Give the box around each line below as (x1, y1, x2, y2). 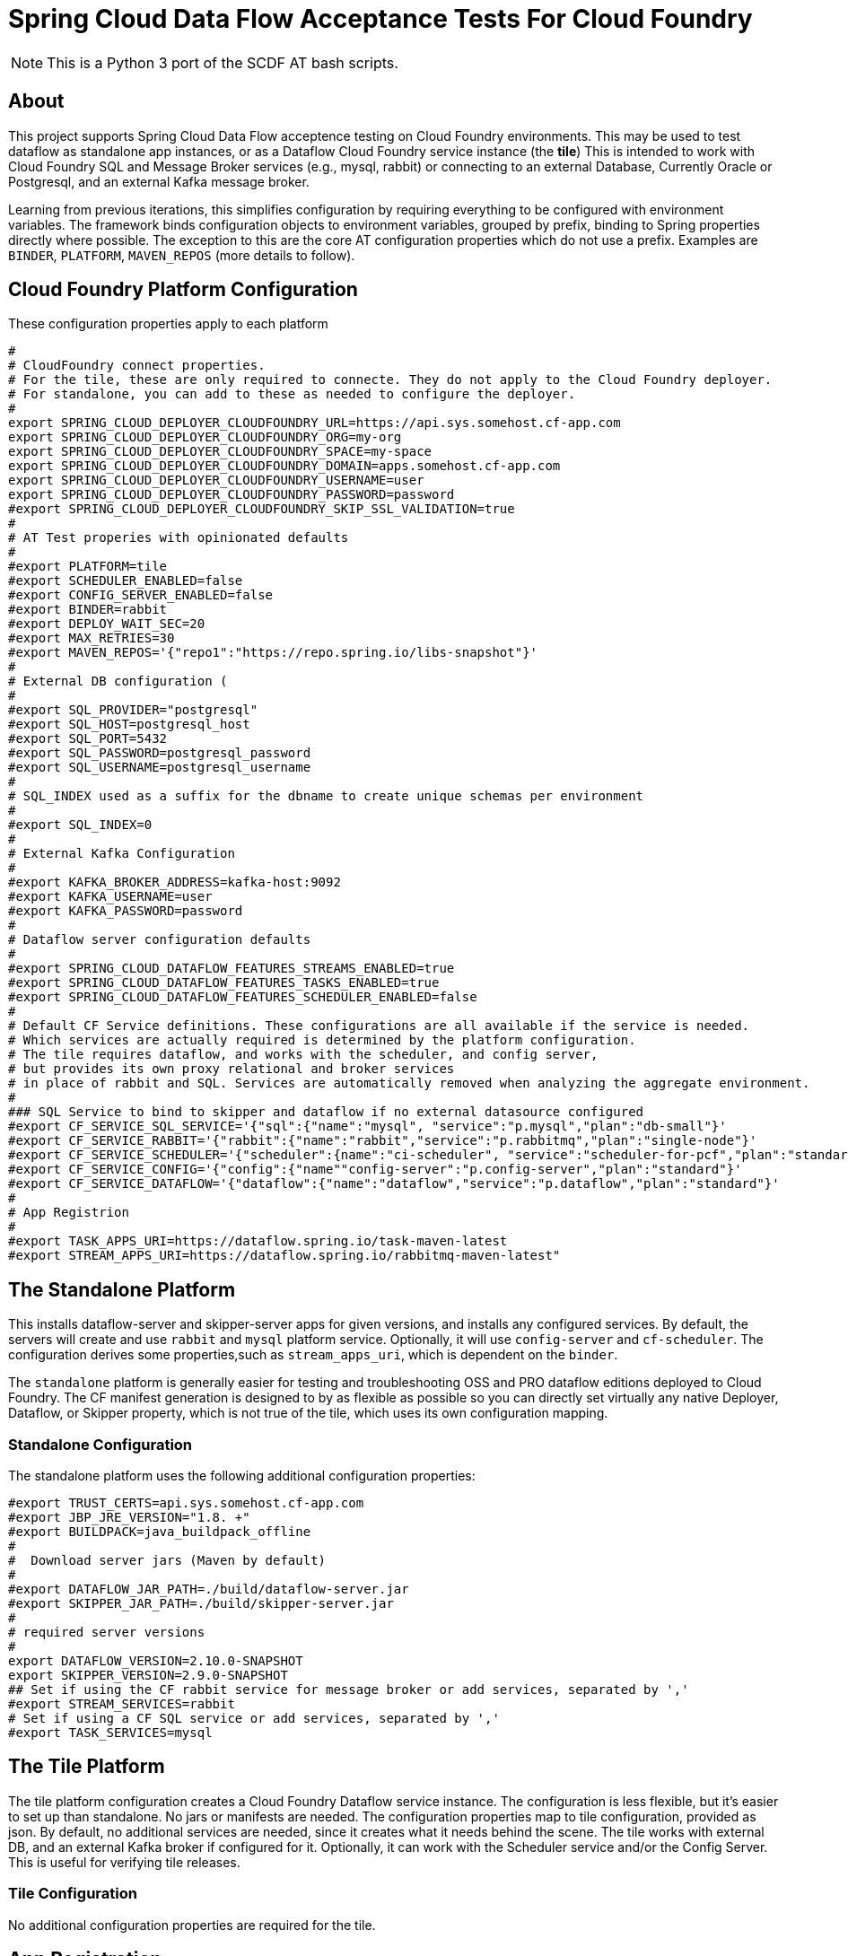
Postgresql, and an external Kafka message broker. (8, 173, 310, 189)
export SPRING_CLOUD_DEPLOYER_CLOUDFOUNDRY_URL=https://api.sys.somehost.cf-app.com (8, 415, 621, 431)
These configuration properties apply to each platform (8, 316, 328, 332)
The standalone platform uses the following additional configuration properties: (8, 1468, 476, 1484)
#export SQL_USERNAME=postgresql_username (8, 760, 311, 775)
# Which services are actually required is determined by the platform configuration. (8, 1033, 636, 1048)
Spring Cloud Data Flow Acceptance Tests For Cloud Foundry (8, 4, 753, 34)
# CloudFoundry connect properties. (8, 358, 266, 373)
